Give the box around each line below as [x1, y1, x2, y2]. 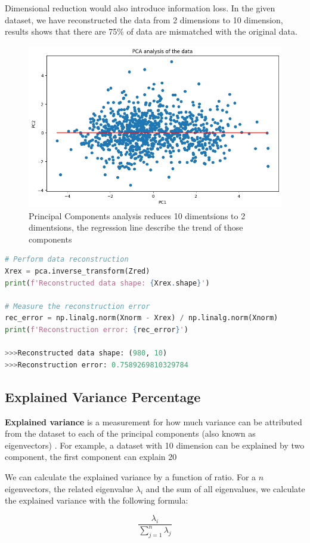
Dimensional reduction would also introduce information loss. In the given [5, 2, 275, 14]
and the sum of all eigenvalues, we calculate [145, 482, 305, 495]
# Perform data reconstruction [5, 255, 129, 264]
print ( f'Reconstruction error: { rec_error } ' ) [5, 325, 188, 334]
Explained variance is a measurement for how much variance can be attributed [5, 415, 302, 428]
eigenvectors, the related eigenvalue [5, 482, 134, 495]
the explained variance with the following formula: [5, 494, 188, 507]
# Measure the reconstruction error [5, 302, 150, 311]
